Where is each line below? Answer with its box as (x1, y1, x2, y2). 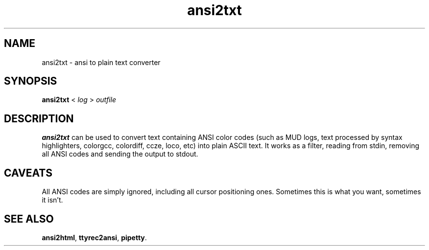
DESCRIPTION (4, 112, 74, 125)
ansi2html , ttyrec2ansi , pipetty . (42, 233, 147, 242)
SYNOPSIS (4, 75, 57, 88)
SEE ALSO (4, 212, 54, 225)
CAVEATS (4, 166, 52, 179)
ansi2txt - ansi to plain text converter (42, 58, 161, 67)
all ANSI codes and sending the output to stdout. (42, 150, 198, 159)
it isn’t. (42, 196, 63, 205)
